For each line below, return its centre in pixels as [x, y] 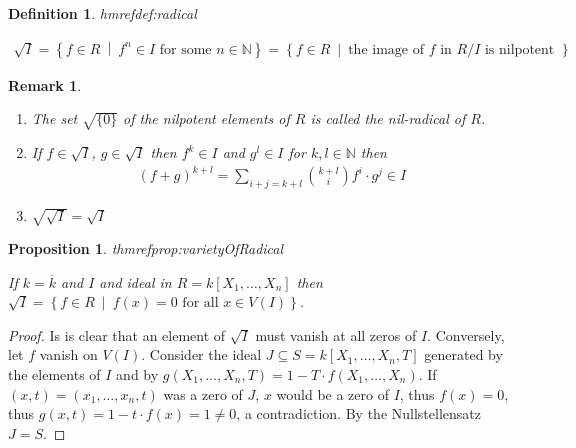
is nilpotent [519, 49]
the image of [386, 49]
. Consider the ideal [201, 354]
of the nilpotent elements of [206, 118]
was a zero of [203, 393]
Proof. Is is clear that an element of [117, 334]
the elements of [54, 373]
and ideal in [135, 281]
